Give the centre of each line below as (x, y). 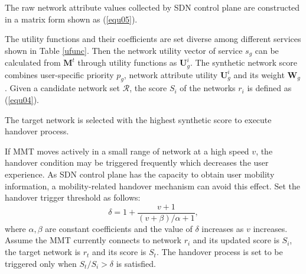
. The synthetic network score (243, 62)
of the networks (208, 88)
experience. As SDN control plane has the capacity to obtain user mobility (140, 174)
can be (267, 50)
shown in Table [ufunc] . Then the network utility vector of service (124, 50)
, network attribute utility (171, 74)
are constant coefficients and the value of (119, 228)
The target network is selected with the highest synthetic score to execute (138, 119)
